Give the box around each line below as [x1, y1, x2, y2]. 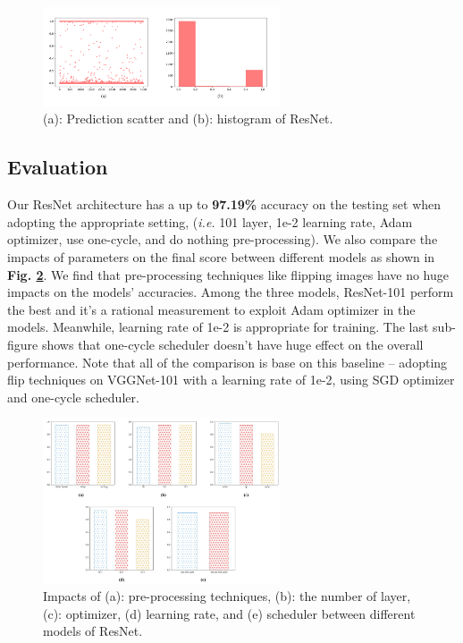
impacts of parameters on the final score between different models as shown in [7, 248, 435, 266]
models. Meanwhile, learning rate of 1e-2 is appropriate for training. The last [7, 317, 429, 336]
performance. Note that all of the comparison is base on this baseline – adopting [7, 352, 448, 371]
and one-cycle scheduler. [7, 387, 139, 406]
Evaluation [7, 153, 108, 181]
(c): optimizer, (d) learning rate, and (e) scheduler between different [43, 604, 416, 622]
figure [7, 334, 38, 353]
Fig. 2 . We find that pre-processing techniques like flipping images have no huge [7, 265, 449, 283]
